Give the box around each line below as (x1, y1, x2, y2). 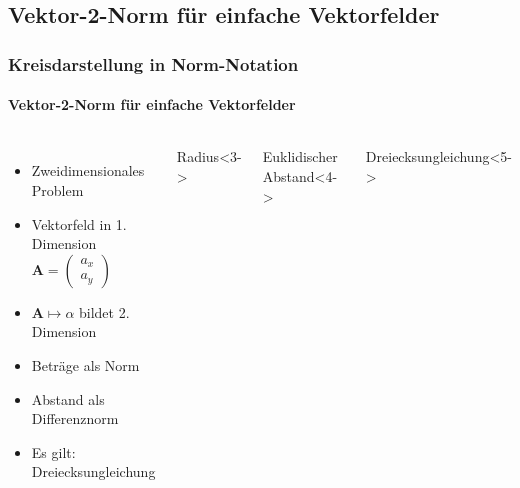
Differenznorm (31, 408, 119, 429)
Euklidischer (262, 146, 338, 167)
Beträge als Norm (31, 354, 140, 375)
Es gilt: (31, 441, 76, 462)
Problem (31, 180, 84, 201)
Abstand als (31, 388, 105, 409)
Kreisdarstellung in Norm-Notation (8, 51, 299, 76)
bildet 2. (79, 301, 130, 322)
